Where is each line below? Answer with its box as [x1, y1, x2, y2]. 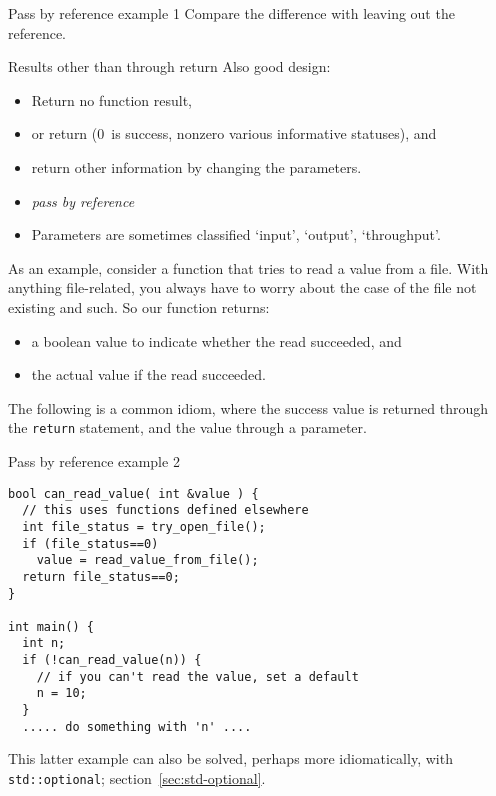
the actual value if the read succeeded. [31, 364, 267, 385]
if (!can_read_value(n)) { [22, 653, 202, 668]
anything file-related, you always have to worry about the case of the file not [8, 277, 477, 298]
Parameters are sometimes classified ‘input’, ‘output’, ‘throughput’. [31, 224, 441, 245]
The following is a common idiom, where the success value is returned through [8, 397, 489, 418]
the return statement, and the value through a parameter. [8, 417, 367, 438]
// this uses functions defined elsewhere [22, 503, 309, 518]
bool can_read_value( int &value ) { [8, 486, 259, 501]
